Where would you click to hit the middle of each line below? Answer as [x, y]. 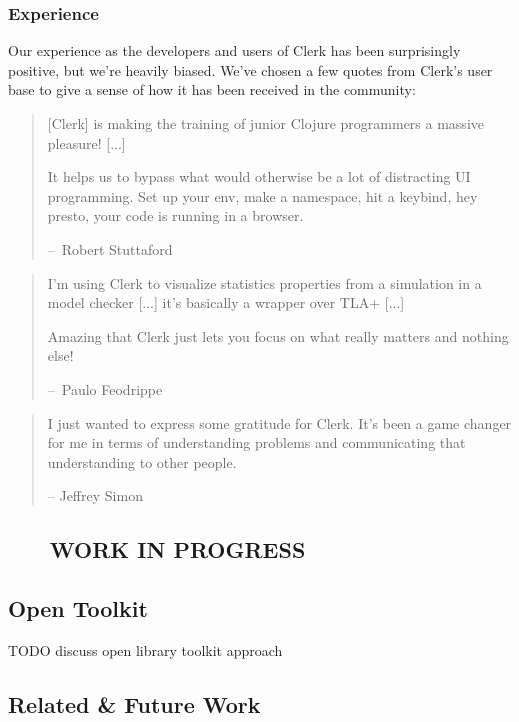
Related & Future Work [134, 703]
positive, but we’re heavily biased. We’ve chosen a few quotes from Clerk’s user [250, 69]
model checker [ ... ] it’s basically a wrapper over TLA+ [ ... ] [226, 302]
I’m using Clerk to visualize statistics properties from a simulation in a [264, 282]
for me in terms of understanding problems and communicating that [256, 442]
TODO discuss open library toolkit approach [145, 649]
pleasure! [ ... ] [86, 142]
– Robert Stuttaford [110, 248]
